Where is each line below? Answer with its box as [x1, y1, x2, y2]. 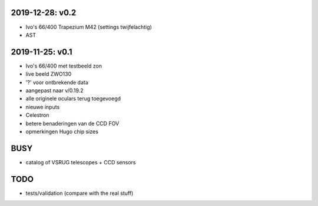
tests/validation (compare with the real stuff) [25, 190, 134, 197]
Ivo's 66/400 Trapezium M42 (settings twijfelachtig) [25, 23, 153, 31]
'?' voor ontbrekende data [25, 79, 88, 86]
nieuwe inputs [25, 103, 60, 110]
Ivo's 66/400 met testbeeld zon [25, 62, 102, 69]
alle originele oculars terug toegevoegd [25, 95, 121, 102]
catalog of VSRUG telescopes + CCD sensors [25, 158, 136, 166]
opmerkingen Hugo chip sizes [25, 128, 98, 135]
